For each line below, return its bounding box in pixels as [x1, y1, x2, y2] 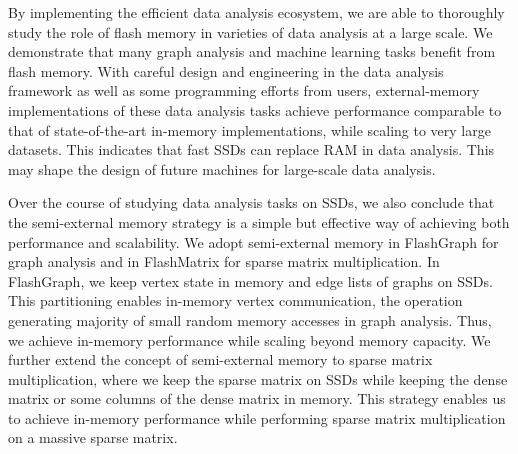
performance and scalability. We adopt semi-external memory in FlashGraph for [8, 231, 499, 252]
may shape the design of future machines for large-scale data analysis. [8, 158, 436, 179]
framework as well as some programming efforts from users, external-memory [8, 80, 480, 101]
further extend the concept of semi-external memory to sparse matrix [8, 349, 433, 370]
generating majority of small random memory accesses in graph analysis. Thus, [8, 309, 492, 330]
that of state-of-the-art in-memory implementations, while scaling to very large [8, 119, 491, 140]
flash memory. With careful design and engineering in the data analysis [8, 60, 444, 81]
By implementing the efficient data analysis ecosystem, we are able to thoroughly [8, 2, 505, 22]
